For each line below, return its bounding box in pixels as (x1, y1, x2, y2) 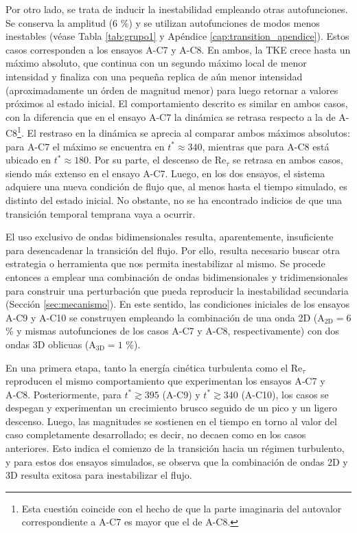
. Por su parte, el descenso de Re (89, 152, 227, 167)
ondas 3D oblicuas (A (5, 337, 96, 351)
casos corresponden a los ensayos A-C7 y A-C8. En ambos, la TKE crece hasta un (5, 42, 351, 56)
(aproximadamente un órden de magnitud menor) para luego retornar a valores (5, 82, 338, 97)
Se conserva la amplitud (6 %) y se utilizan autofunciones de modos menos (5, 15, 320, 30)
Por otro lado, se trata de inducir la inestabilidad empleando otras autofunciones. (5, 2, 348, 16)
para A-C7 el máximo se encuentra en (5, 139, 165, 153)
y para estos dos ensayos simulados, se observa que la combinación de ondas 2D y (5, 454, 348, 468)
